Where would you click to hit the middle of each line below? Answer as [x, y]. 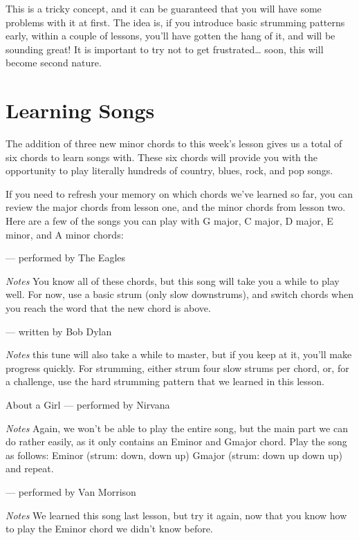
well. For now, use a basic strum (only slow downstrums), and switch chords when [179, 294]
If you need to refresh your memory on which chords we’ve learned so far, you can [179, 193]
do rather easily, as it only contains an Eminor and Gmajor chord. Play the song [176, 441]
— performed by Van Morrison [71, 491]
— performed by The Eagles [66, 258]
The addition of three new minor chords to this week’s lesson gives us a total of [174, 143]
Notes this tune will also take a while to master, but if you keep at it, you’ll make [179, 354]
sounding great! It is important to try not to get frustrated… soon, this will [165, 49]
